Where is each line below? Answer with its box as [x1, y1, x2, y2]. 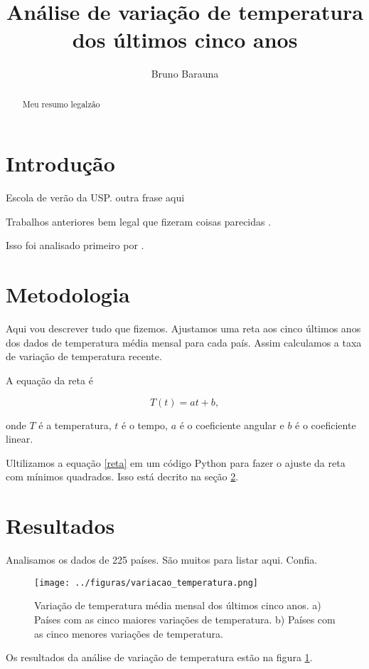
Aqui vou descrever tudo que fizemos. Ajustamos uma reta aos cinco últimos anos [6, 321, 361, 336]
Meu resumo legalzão [22, 98, 100, 110]
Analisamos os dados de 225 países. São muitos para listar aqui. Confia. [6, 552, 318, 567]
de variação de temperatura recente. [6, 349, 162, 364]
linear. [6, 431, 33, 446]
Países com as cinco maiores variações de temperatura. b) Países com [34, 611, 336, 626]
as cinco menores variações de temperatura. [34, 626, 223, 641]
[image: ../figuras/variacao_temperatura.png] [34, 577, 258, 588]
